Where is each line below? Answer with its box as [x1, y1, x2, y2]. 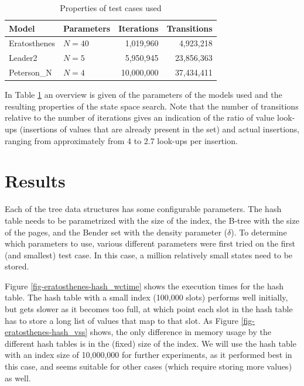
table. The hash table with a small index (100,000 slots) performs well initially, [5, 291, 288, 303]
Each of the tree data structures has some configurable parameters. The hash [5, 203, 282, 215]
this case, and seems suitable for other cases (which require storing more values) [5, 360, 292, 373]
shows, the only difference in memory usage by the [90, 326, 271, 338]
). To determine [231, 226, 287, 238]
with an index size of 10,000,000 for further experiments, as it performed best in [5, 349, 292, 361]
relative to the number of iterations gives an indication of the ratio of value [5, 111, 275, 124]
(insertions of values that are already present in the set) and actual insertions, [19, 123, 300, 135]
